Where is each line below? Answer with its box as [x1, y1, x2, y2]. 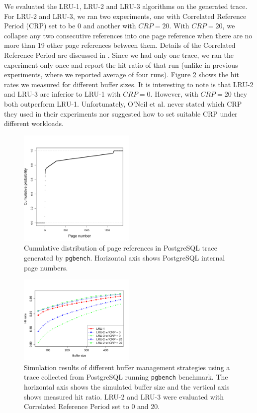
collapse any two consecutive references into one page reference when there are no [4, 30, 253, 40]
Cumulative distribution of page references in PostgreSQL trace [24, 243, 217, 253]
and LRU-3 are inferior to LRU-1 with [4, 89, 121, 99]
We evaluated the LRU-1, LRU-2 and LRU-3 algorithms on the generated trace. [4, 1, 248, 11]
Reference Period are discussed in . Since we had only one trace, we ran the [4, 49, 234, 60]
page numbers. [24, 262, 68, 273]
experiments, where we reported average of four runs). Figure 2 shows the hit [4, 69, 239, 80]
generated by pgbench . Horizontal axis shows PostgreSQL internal [24, 252, 225, 263]
